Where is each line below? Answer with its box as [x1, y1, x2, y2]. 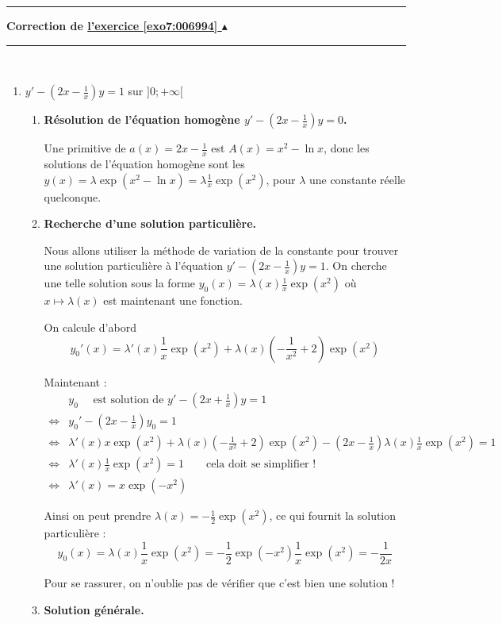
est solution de [93, 394, 164, 406]
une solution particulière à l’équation [44, 257, 223, 274]
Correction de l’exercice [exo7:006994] [6, 17, 218, 33]
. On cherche [325, 257, 387, 274]
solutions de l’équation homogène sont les [44, 156, 245, 172]
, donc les [324, 140, 370, 156]
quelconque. [44, 188, 102, 205]
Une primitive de [44, 140, 126, 156]
